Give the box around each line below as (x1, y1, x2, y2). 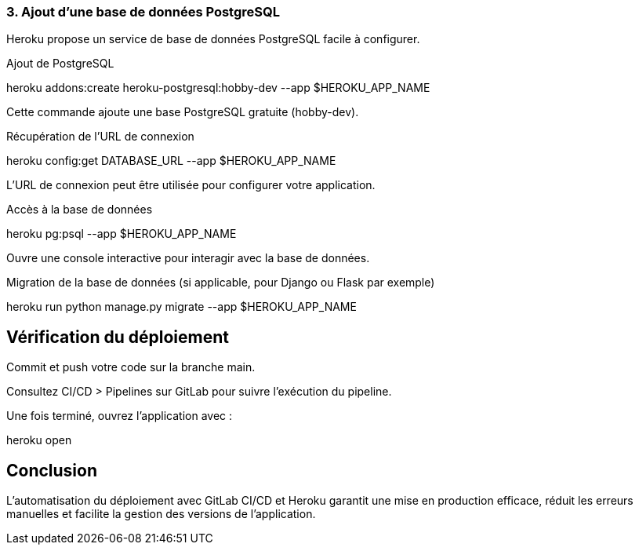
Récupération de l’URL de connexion (6, 130, 194, 144)
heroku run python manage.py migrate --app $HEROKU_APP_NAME (6, 300, 357, 314)
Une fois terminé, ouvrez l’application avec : (6, 409, 233, 423)
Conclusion (6, 460, 98, 480)
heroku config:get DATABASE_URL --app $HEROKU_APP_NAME (6, 154, 336, 168)
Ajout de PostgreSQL (6, 57, 114, 71)
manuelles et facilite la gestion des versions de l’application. (6, 507, 316, 521)
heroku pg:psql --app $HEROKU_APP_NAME (6, 227, 237, 241)
